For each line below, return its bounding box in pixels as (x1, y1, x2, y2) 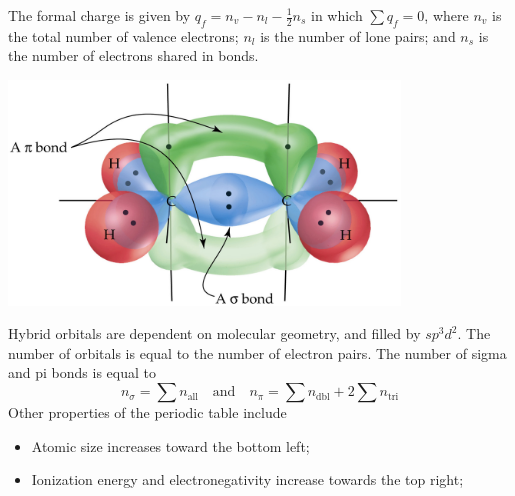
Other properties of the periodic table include (8, 402, 287, 423)
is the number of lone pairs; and (260, 25, 456, 46)
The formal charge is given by (8, 5, 191, 25)
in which (310, 5, 363, 25)
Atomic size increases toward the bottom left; (31, 435, 310, 456)
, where (424, 5, 469, 25)
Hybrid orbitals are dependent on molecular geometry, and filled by (8, 323, 421, 344)
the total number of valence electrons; (8, 25, 239, 46)
